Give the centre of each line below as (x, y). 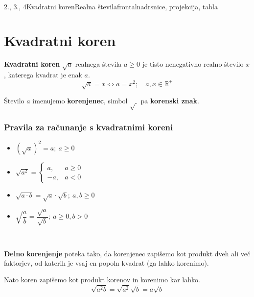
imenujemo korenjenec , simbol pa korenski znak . (116, 100)
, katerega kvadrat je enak (43, 75)
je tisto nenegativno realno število (193, 63)
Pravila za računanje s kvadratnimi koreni (89, 127)
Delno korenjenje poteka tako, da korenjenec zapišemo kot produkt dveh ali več (127, 253)
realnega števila (98, 63)
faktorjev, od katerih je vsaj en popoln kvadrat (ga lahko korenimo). (106, 263)
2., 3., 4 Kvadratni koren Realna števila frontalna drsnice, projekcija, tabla (111, 6)
